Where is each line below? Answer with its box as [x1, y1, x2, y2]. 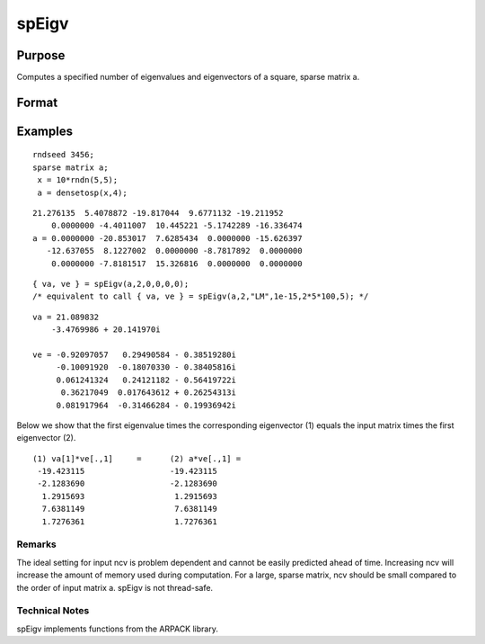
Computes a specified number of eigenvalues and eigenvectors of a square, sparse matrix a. [16, 72, 360, 83]
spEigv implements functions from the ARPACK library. [16, 623, 219, 634]
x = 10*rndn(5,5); [37, 175, 119, 185]
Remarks [16, 538, 57, 550]
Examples [16, 123, 74, 139]
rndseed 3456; [32, 149, 94, 160]
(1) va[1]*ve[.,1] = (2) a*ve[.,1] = [32, 453, 242, 463]
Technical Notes [16, 604, 90, 617]
